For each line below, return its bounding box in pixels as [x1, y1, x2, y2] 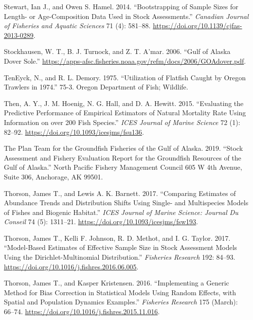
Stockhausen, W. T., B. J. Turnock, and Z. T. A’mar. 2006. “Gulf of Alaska [4, 46, 231, 56]
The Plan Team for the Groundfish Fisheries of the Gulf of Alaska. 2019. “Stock [4, 143, 243, 153]
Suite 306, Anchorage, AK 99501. [4, 171, 103, 181]
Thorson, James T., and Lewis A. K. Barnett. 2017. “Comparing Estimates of [4, 188, 236, 198]
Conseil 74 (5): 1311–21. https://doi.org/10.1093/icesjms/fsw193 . [4, 216, 198, 227]
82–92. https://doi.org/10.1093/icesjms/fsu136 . [4, 126, 144, 137]
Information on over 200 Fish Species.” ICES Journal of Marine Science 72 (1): [4, 117, 240, 127]
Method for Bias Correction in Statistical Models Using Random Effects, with [4, 287, 236, 297]
